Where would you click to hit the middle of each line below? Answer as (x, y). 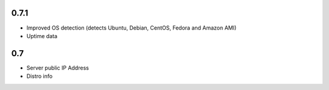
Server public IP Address (58, 68)
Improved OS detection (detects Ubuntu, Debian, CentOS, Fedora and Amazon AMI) (132, 28)
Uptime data (42, 36)
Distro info (40, 76)
